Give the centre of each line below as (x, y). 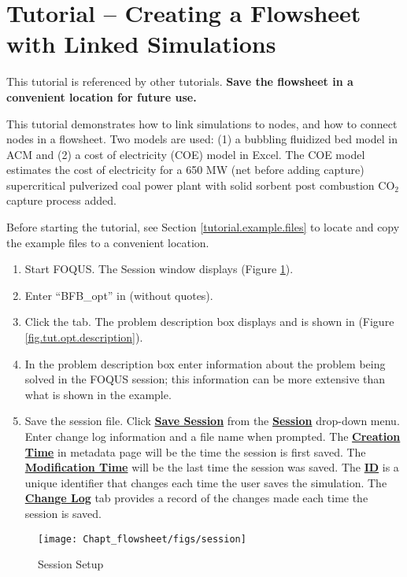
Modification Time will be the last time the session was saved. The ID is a (212, 467)
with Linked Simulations (141, 44)
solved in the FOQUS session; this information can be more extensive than (205, 379)
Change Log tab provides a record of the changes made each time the (196, 498)
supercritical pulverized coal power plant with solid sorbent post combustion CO (201, 185)
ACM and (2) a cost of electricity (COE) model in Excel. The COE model (186, 154)
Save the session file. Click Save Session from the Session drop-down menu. (212, 421)
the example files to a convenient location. (108, 242)
